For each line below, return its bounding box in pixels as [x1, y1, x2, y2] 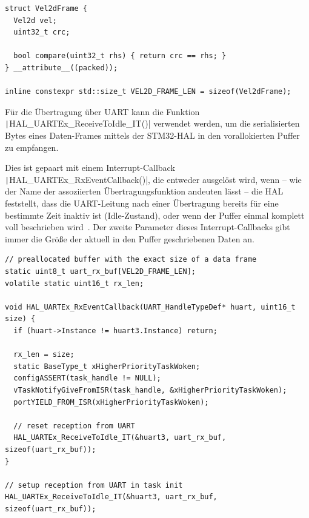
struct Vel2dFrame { [5, 4, 88, 13]
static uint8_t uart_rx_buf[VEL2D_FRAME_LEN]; [5, 267, 196, 276]
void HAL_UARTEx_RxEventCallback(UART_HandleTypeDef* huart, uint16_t [5, 302, 296, 311]
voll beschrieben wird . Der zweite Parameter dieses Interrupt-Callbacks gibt [5, 221, 290, 233]
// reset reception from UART [13, 421, 135, 430]
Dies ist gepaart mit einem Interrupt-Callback [5, 161, 175, 174]
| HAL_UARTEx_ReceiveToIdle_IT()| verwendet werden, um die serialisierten [5, 117, 300, 130]
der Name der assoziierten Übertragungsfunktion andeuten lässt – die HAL [5, 185, 284, 198]
